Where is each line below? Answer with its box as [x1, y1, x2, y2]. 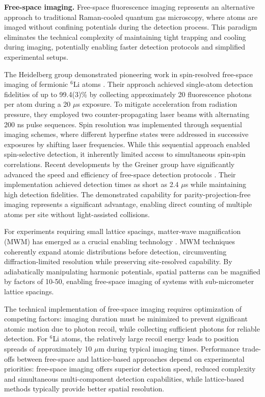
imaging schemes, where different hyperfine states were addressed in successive [4, 129, 249, 139]
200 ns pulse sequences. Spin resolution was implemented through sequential [4, 119, 242, 129]
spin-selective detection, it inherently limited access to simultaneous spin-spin [4, 149, 246, 159]
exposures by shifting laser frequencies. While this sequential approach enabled [4, 138, 250, 149]
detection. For [4, 333, 48, 344]
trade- [242, 343, 261, 354]
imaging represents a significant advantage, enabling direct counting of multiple [4, 199, 252, 209]
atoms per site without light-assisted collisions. [4, 208, 150, 219]
